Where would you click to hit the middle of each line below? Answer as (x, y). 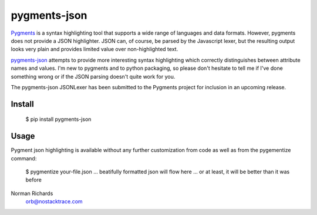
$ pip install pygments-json (58, 119)
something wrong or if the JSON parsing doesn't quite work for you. (93, 76)
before (34, 180)
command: (24, 158)
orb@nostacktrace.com (54, 201)
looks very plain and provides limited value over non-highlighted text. (95, 49)
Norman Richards (32, 193)
